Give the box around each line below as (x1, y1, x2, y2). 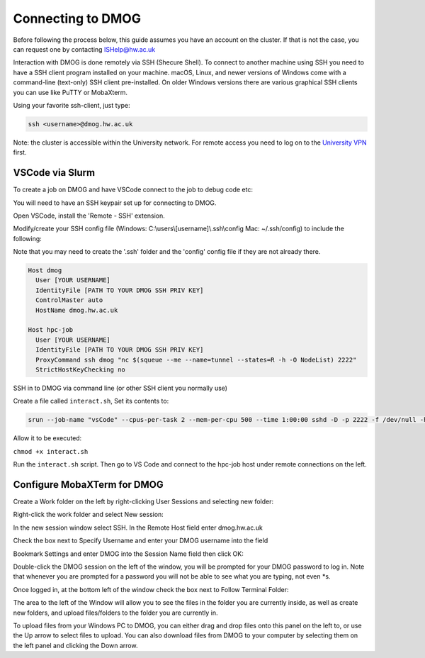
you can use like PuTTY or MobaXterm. (13, 88, 127, 96)
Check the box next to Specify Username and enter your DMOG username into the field (13, 536, 268, 545)
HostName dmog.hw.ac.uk (35, 306, 118, 314)
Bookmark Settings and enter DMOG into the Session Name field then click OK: (13, 550, 244, 558)
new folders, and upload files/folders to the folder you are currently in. (13, 608, 218, 617)
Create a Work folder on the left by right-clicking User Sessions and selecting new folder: (13, 497, 274, 506)
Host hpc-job (28, 326, 74, 334)
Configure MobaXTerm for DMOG (13, 479, 164, 491)
